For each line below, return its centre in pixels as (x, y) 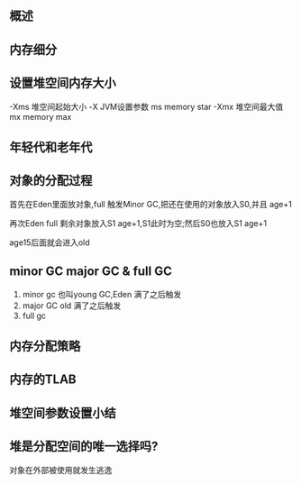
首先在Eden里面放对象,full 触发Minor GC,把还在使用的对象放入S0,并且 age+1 (151, 204)
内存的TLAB (43, 380)
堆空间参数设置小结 (63, 413)
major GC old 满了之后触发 (72, 306)
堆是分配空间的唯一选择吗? (84, 447)
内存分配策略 (45, 346)
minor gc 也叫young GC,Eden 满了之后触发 (102, 294)
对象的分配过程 (51, 181)
